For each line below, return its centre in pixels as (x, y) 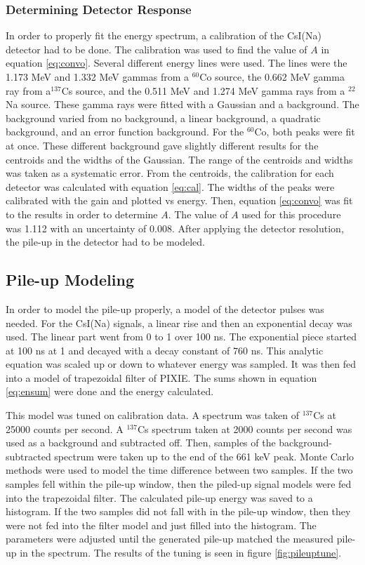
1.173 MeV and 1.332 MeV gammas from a (98, 77)
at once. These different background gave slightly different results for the (162, 145)
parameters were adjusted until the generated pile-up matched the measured (170, 539)
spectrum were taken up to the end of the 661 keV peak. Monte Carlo (204, 456)
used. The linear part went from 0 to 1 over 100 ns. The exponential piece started (181, 337)
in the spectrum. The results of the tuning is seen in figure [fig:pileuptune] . (181, 553)
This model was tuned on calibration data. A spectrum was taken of (153, 415)
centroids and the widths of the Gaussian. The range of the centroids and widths (179, 159)
